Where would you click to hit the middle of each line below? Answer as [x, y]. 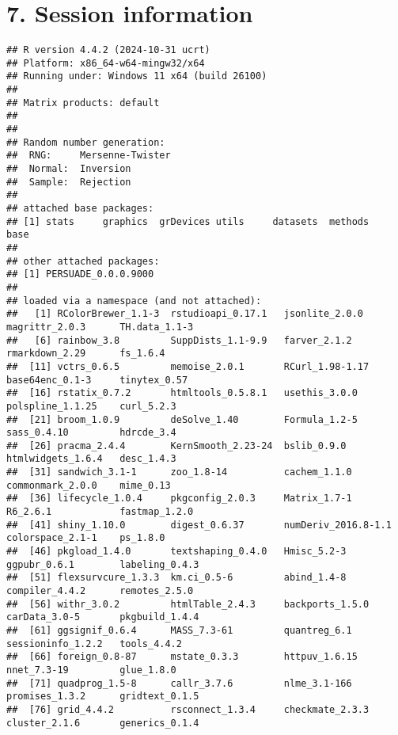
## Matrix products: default [83, 103]
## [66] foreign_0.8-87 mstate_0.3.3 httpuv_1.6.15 [182, 657]
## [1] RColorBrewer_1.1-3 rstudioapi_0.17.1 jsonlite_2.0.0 [185, 314]
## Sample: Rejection [69, 182]
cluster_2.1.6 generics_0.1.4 [103, 723]
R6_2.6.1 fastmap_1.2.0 [100, 512]
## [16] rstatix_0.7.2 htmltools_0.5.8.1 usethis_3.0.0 [182, 393]
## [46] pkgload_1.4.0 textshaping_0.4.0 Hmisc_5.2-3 [176, 552]
